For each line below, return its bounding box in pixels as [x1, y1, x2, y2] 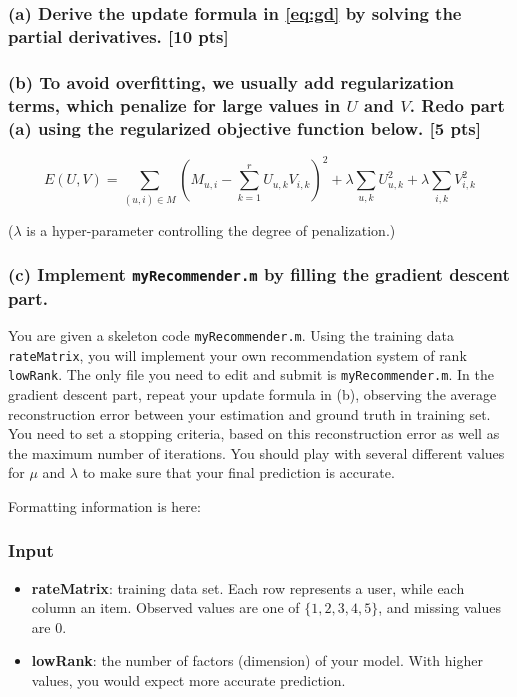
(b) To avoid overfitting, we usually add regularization [8, 69, 455, 94]
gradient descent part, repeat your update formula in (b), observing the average [8, 383, 497, 404]
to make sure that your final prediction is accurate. [82, 462, 395, 483]
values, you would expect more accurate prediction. [31, 670, 346, 691]
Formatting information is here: [8, 495, 201, 516]
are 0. [31, 616, 67, 637]
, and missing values [378, 597, 501, 618]
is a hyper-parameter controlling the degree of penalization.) [26, 219, 396, 240]
